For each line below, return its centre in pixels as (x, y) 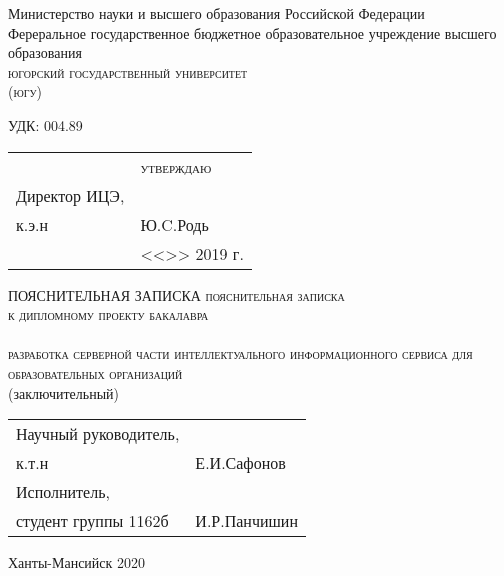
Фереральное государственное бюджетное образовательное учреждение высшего (252, 32)
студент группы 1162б (92, 521)
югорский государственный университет (128, 71)
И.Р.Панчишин (246, 521)
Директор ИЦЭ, (70, 195)
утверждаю (176, 166)
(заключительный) (63, 392)
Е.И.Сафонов (240, 463)
